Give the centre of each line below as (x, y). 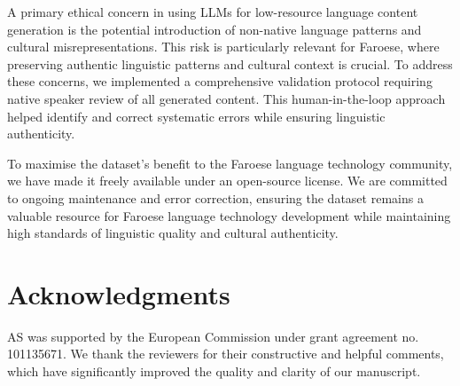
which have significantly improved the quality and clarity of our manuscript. (214, 371)
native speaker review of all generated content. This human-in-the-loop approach (226, 98)
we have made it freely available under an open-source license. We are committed (227, 181)
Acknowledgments (119, 293)
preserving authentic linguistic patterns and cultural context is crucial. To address (230, 63)
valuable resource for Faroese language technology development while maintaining (229, 215)
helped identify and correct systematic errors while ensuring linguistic (196, 116)
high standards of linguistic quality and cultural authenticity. (173, 233)
